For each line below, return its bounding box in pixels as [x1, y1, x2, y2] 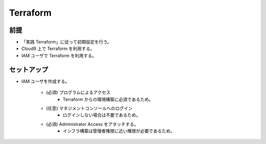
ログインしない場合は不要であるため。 [63, 112, 140, 118]
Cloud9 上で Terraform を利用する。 [21, 46, 95, 51]
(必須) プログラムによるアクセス [46, 90, 111, 96]
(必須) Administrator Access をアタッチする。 [46, 121, 139, 127]
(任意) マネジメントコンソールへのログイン [46, 105, 133, 111]
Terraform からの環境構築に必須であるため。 [63, 96, 154, 102]
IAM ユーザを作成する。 [21, 78, 70, 84]
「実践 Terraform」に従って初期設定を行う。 [21, 39, 112, 45]
